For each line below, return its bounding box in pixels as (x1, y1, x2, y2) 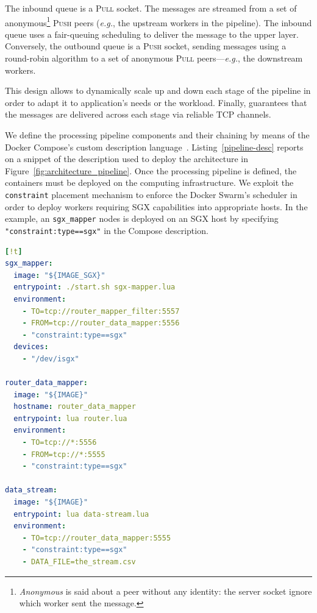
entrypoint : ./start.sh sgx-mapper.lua (13, 283, 176, 292)
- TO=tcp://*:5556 (22, 438, 97, 447)
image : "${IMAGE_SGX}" (13, 271, 105, 280)
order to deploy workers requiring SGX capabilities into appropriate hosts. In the (5, 200, 308, 213)
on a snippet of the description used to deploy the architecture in (5, 152, 248, 165)
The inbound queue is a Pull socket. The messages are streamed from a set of (5, 2, 297, 14)
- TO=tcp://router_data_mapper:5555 (22, 533, 171, 542)
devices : (13, 342, 49, 352)
